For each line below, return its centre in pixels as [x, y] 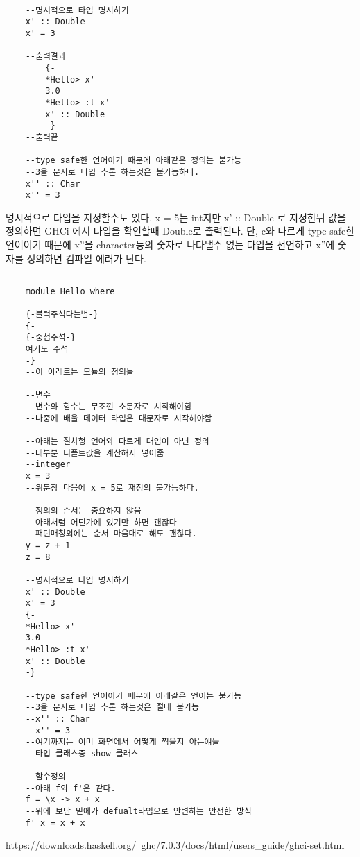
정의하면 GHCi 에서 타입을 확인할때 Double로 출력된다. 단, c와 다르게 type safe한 [180, 231]
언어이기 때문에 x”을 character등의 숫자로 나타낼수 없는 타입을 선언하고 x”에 [170, 244]
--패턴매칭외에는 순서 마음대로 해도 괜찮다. [111, 534]
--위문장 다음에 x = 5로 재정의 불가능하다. [112, 487]
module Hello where [70, 291]
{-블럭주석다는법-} [62, 314]
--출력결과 [45, 57]
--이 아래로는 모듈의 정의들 [79, 372]
